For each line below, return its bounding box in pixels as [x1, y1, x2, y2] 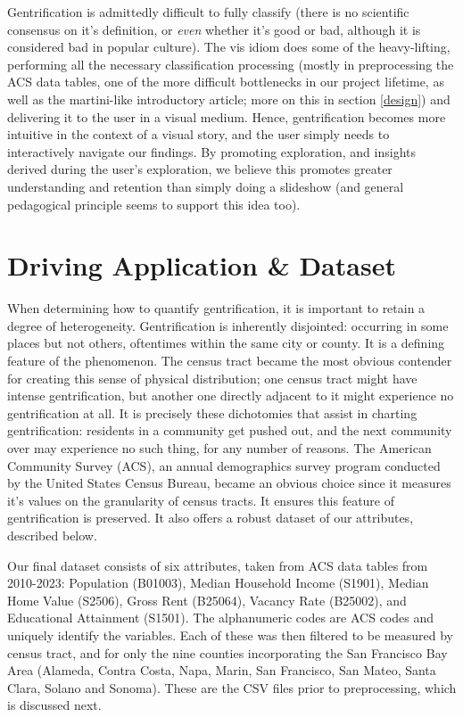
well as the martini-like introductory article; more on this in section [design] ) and [7, 89, 451, 108]
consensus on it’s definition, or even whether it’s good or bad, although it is [7, 20, 421, 38]
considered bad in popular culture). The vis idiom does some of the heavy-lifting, [7, 37, 451, 56]
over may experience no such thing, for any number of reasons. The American [7, 439, 432, 457]
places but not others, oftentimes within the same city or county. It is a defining [7, 334, 445, 352]
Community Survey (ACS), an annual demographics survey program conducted [7, 456, 441, 474]
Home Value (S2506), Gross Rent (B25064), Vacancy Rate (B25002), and [7, 590, 407, 609]
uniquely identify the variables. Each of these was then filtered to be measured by [7, 625, 453, 644]
